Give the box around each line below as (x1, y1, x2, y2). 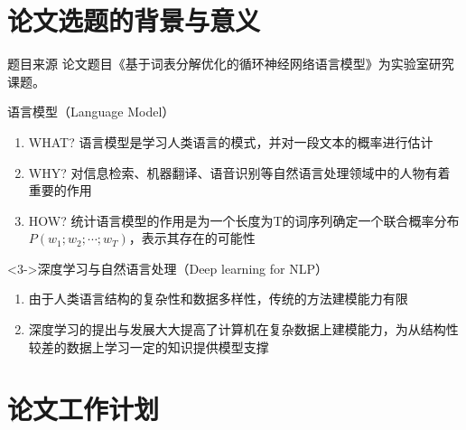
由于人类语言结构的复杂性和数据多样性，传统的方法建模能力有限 (28, 289, 408, 308)
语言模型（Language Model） (7, 102, 175, 121)
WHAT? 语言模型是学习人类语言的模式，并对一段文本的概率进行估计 (28, 132, 433, 151)
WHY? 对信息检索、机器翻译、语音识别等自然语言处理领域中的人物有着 (28, 163, 451, 182)
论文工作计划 (7, 390, 160, 427)
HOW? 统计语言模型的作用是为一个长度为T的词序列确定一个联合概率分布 (28, 210, 460, 229)
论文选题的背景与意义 (7, 2, 261, 39)
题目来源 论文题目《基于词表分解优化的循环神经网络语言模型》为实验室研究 (7, 54, 454, 73)
